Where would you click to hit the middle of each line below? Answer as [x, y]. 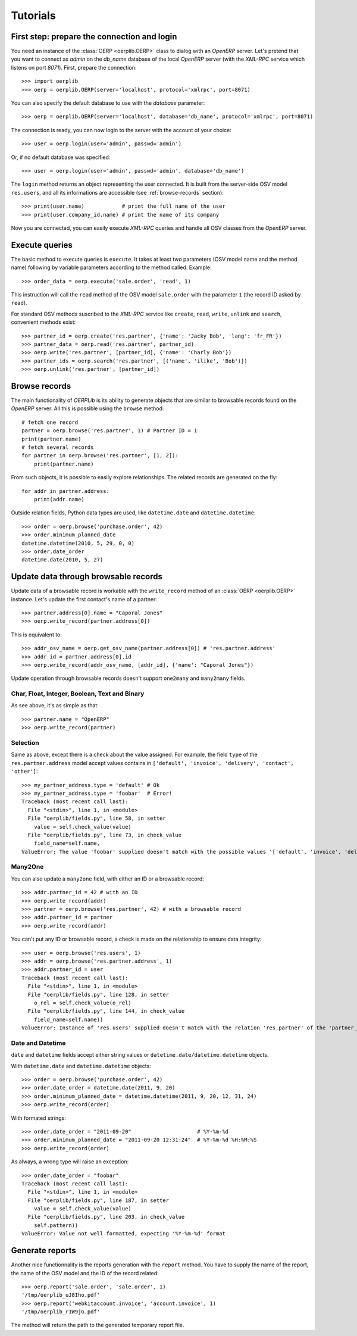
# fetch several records [58, 447]
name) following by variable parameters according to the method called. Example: [111, 267]
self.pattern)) [56, 1225]
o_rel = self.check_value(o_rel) [83, 1003]
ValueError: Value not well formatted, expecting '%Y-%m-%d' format [123, 1234]
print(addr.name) [59, 499]
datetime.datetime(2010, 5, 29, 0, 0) [78, 543]
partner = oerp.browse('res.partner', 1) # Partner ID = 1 [109, 431]
